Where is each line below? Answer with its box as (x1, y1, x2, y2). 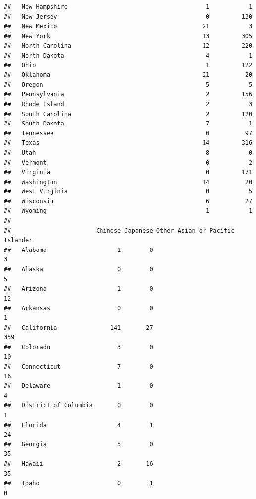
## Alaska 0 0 (4, 266, 153, 273)
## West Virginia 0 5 (4, 188, 253, 195)
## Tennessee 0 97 (4, 129, 253, 137)
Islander (4, 237, 33, 244)
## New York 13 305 (4, 32, 253, 40)
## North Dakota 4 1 (4, 52, 253, 59)
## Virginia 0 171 (4, 169, 253, 176)
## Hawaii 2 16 (4, 460, 153, 467)
